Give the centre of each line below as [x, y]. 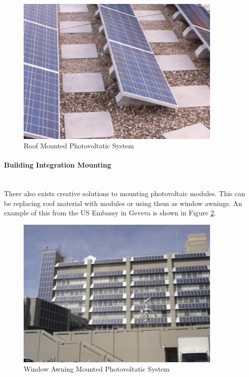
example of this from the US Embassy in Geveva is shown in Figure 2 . [110, 213]
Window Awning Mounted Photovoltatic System [97, 369]
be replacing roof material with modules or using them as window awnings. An [123, 203]
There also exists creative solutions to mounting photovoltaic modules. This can [125, 193]
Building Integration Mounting [58, 165]
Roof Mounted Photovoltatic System [79, 146]
